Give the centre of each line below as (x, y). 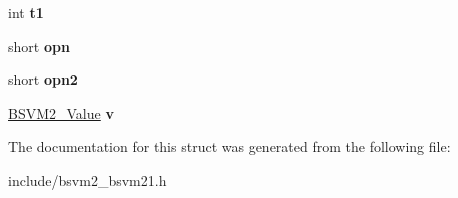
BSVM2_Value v (61, 112)
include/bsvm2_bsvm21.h (87, 179)
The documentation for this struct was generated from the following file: (229, 146)
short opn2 (43, 79)
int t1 (26, 12)
